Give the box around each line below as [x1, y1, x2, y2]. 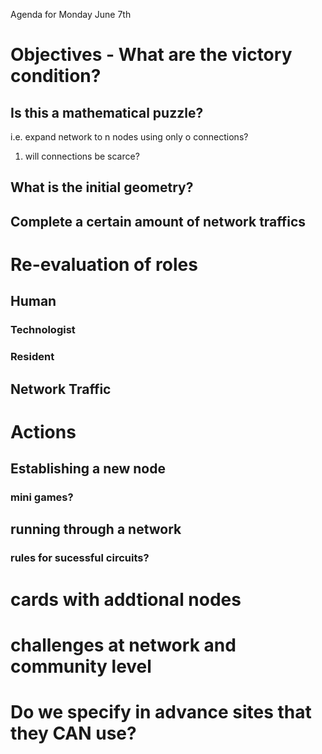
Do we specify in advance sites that [10, 700, 312, 723]
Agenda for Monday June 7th [10, 9, 132, 20]
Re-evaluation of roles [10, 253, 198, 276]
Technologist [10, 323, 76, 337]
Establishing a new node [10, 460, 166, 478]
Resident [10, 350, 55, 364]
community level [10, 655, 152, 678]
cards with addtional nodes [10, 588, 242, 611]
